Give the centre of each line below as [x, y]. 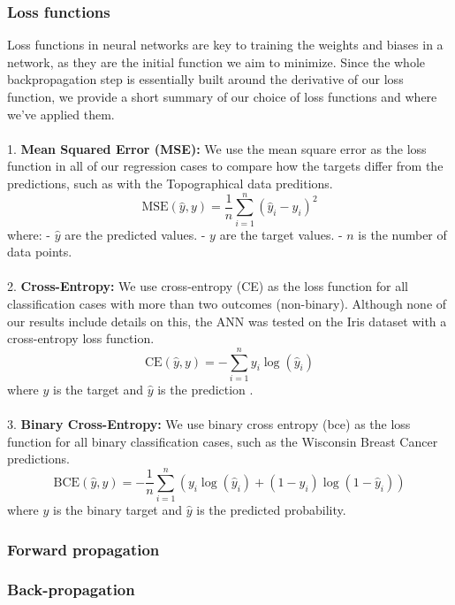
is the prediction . [205, 389]
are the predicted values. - [135, 234]
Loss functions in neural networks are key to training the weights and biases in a [225, 45]
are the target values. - [281, 234]
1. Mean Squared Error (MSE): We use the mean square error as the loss [217, 148]
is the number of [402, 234]
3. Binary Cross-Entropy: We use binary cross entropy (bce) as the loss [209, 424]
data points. [40, 252]
